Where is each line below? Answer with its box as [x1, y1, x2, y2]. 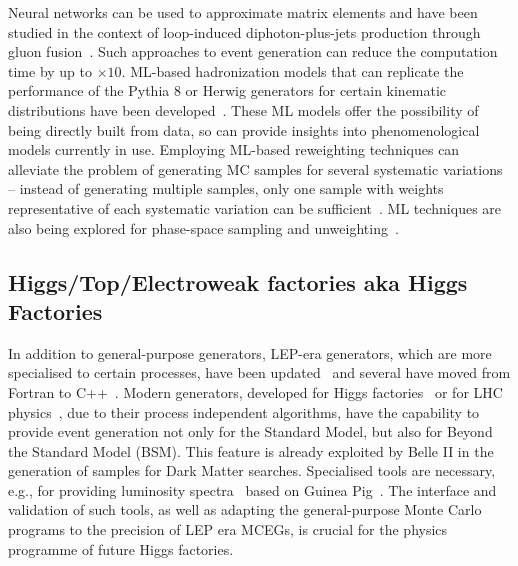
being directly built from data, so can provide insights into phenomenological [8, 119, 480, 140]
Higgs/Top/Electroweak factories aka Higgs [8, 266, 468, 297]
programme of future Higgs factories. [8, 538, 234, 559]
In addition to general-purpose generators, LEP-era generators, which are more [8, 342, 492, 363]
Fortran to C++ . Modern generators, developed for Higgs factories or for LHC [8, 381, 503, 402]
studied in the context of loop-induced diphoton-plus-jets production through [8, 21, 481, 42]
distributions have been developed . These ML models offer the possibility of [8, 99, 479, 120]
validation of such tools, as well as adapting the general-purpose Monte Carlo [8, 499, 482, 520]
